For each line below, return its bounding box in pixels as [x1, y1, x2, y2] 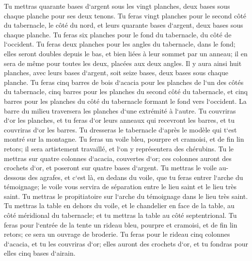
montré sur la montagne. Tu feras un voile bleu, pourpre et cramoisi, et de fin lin [4, 134, 244, 144]
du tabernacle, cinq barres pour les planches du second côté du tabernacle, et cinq [4, 86, 248, 97]
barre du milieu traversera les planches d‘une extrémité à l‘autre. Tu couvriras [4, 105, 236, 115]
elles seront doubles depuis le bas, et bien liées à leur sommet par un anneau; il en [4, 48, 248, 58]
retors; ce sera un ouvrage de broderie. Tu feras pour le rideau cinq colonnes [4, 229, 230, 239]
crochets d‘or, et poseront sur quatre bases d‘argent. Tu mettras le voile [4, 163, 217, 173]
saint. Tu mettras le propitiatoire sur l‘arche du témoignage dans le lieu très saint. [4, 191, 248, 201]
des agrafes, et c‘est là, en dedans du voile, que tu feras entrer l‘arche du [28, 172, 243, 182]
